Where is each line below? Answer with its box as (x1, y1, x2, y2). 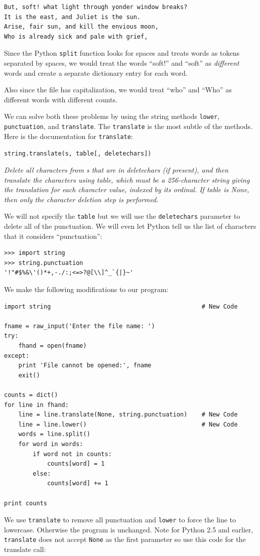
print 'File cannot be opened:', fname (18, 362, 152, 369)
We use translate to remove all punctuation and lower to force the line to (4, 514, 236, 525)
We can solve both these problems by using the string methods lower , (4, 111, 220, 121)
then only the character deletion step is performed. (4, 194, 159, 204)
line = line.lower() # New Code (18, 421, 238, 428)
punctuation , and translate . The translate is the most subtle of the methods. (4, 121, 252, 131)
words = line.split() (18, 431, 90, 438)
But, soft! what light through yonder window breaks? (4, 4, 188, 11)
